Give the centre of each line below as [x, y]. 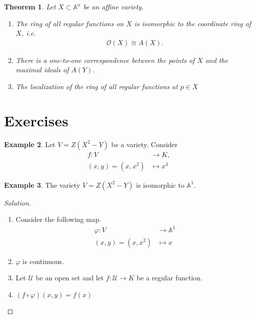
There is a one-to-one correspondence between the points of [105, 60]
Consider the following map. [58, 219]
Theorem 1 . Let [30, 6]
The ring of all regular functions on [70, 23]
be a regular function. [169, 278]
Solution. [18, 202]
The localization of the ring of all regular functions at [97, 86]
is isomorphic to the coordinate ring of [192, 23]
